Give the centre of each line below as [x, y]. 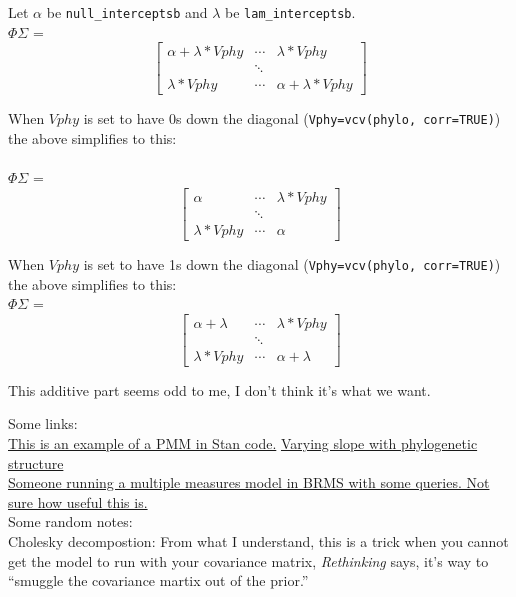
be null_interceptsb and [127, 12]
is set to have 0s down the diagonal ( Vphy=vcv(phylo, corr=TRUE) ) [292, 118]
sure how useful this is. [78, 501]
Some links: [43, 423]
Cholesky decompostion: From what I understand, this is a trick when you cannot [258, 540]
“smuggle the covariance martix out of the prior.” [158, 580]
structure [36, 462]
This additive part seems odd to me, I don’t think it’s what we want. [219, 389]
